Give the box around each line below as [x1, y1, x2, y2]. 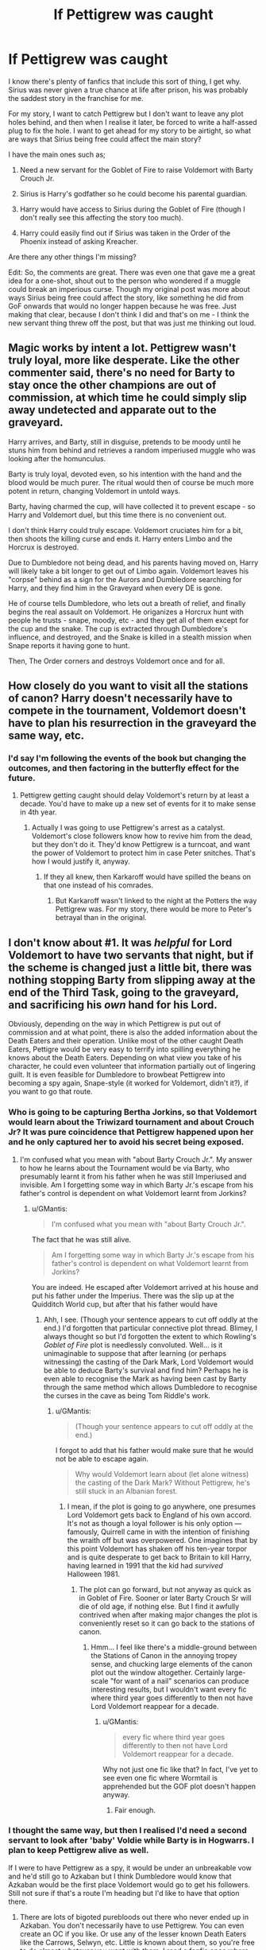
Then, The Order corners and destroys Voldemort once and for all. [8, 656, 226, 666]
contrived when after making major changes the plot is [79, 1610, 258, 1619]
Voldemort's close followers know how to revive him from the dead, [31, 831, 253, 841]
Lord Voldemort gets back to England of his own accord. [67, 1509, 252, 1520]
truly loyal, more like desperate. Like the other [8, 354, 240, 367]
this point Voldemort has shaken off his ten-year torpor [67, 1544, 248, 1553]
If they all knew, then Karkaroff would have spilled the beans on [43, 872, 252, 882]
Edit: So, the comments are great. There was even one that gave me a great [8, 267, 256, 277]
